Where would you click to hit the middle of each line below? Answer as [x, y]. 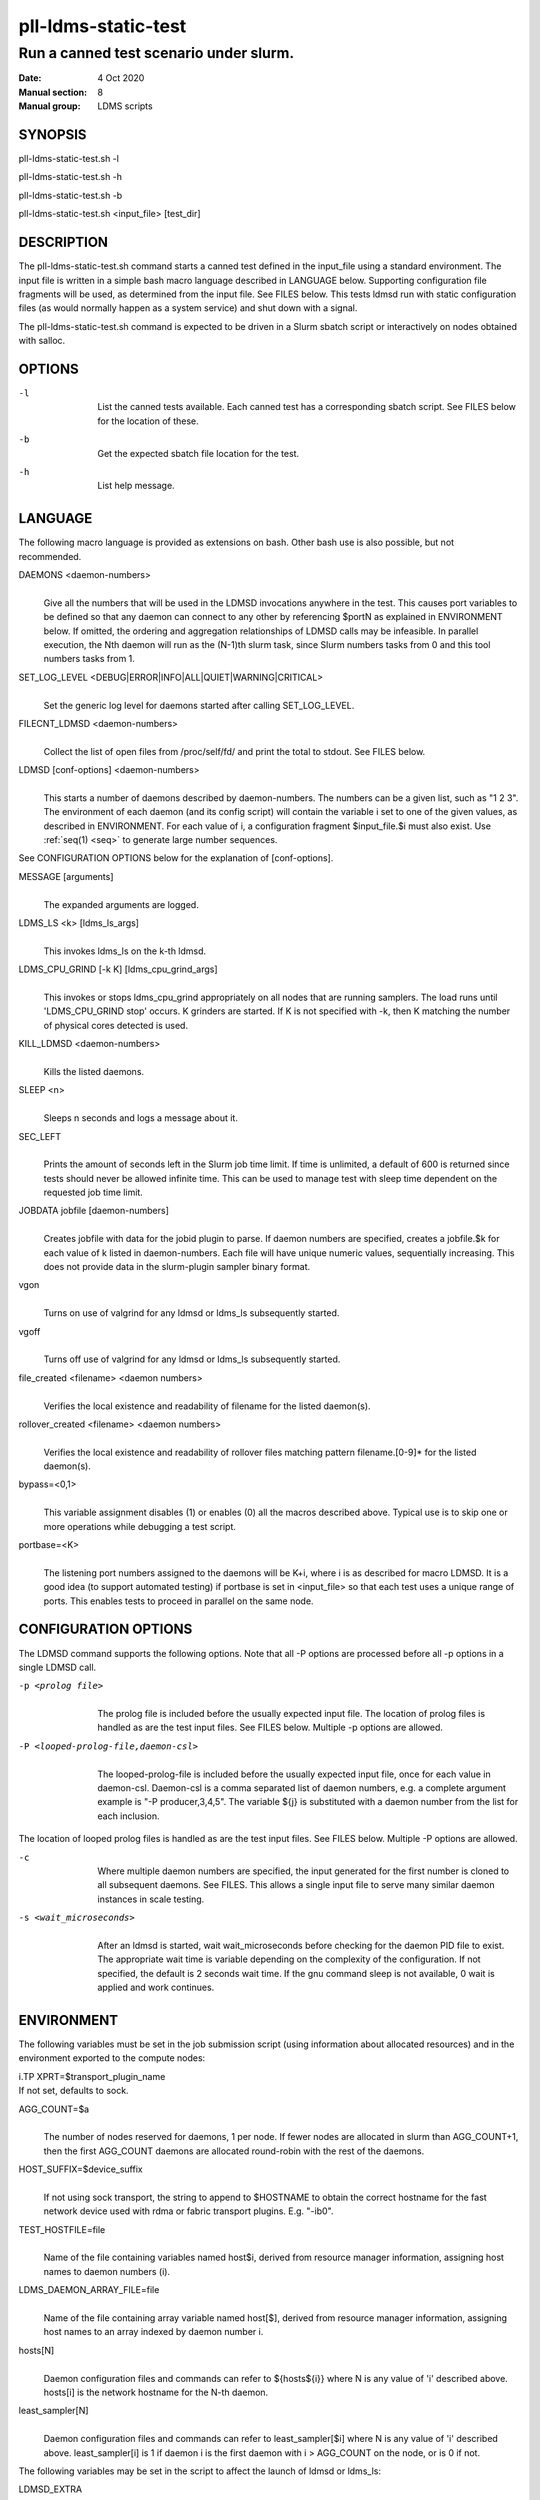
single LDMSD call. [57, 1667]
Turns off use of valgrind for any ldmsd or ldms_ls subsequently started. [192, 1359]
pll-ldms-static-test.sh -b [70, 195]
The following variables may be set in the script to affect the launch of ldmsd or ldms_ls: [200, 2471]
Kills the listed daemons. [94, 1071]
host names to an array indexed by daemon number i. [153, 2332]
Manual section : [53, 92]
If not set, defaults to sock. [73, 2091]
